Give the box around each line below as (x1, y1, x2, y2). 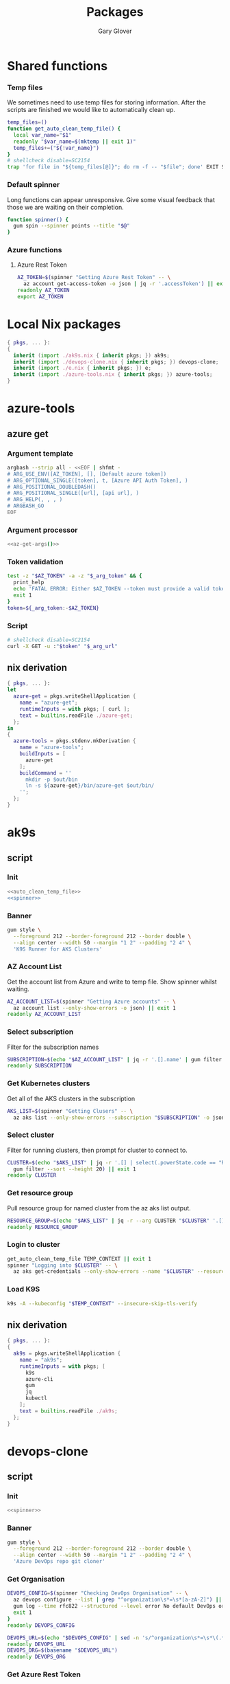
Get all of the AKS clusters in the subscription (7, 1094, 136, 1103)
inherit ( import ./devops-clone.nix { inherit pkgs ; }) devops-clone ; (13, 358, 219, 365)
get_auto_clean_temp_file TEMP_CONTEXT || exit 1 (7, 1255, 152, 1262)
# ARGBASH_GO (7, 502, 44, 509)
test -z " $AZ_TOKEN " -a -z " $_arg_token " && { (7, 573, 142, 579)
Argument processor (7, 525, 78, 535)
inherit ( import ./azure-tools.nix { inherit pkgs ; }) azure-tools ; (13, 371, 213, 378)
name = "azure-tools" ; (19, 744, 84, 751)
